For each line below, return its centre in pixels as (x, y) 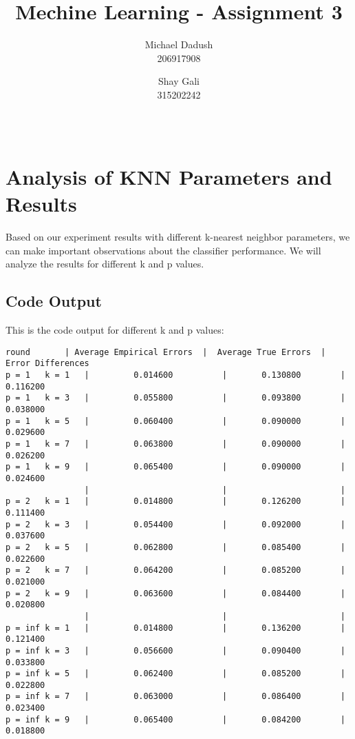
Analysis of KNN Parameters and (169, 177)
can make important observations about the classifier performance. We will (163, 250)
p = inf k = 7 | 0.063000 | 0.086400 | (175, 697)
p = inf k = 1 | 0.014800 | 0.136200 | (175, 628)
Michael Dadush (179, 44)
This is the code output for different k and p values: (115, 330)
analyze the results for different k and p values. (105, 264)
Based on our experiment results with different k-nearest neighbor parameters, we (178, 237)
